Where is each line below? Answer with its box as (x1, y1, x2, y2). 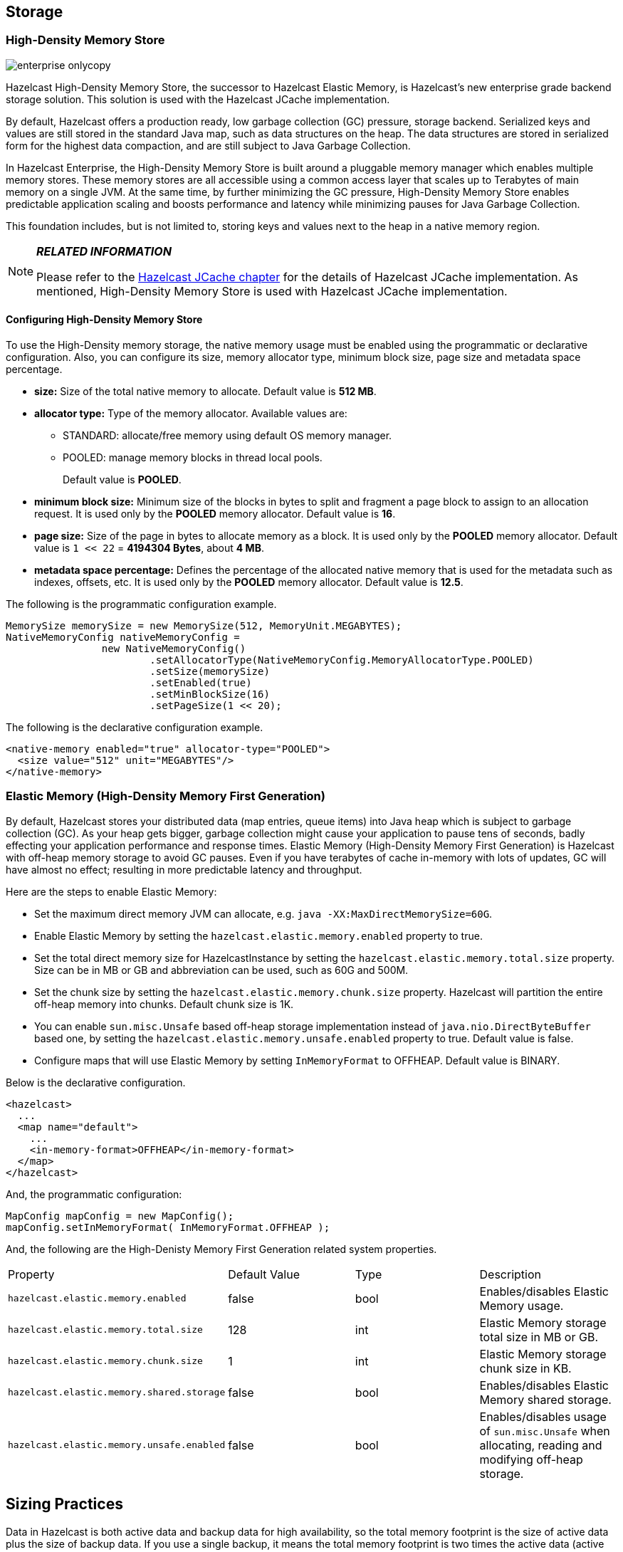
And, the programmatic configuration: (6, 1187, 182, 1200)
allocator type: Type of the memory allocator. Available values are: (34, 407, 347, 420)
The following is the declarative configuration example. (6, 721, 263, 734)
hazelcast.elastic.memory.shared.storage (8, 1387, 226, 1398)
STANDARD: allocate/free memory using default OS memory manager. (63, 429, 392, 442)
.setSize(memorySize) (150, 666, 270, 678)
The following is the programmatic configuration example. (6, 598, 277, 611)
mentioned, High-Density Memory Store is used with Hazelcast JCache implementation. (36, 283, 508, 298)
